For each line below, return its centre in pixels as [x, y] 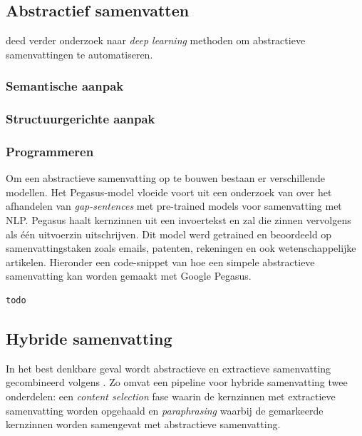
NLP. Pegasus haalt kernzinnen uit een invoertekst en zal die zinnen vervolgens [179, 220]
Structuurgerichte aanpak [81, 119]
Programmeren [50, 151]
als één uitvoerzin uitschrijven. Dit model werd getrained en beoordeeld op [169, 234]
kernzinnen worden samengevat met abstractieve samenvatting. [143, 424]
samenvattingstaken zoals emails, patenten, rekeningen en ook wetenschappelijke [181, 248]
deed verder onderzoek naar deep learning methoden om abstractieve [156, 40]
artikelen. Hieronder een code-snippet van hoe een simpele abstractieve [160, 262]
